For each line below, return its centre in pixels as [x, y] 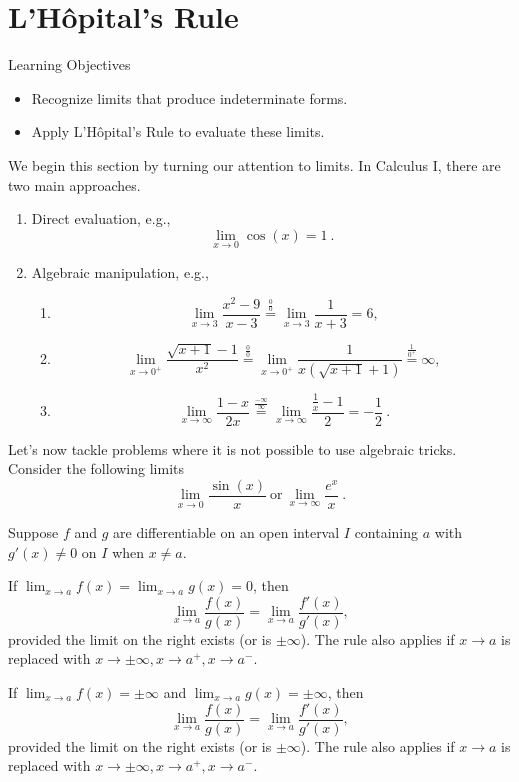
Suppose [33, 531]
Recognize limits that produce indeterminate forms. [189, 97]
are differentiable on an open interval [226, 531]
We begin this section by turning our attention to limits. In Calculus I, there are [254, 164]
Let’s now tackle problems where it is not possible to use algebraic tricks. [232, 448]
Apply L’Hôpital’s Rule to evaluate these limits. [178, 131]
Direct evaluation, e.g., [101, 218]
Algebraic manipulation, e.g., [120, 271]
